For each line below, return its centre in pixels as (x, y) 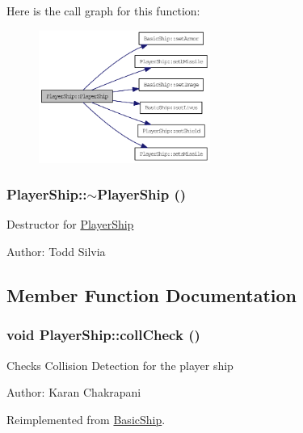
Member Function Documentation (152, 295)
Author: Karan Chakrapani (74, 392)
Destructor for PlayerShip (70, 224)
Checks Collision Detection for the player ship (120, 365)
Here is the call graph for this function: (103, 11)
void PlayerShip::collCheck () (103, 335)
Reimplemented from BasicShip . (86, 419)
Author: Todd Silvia (56, 252)
